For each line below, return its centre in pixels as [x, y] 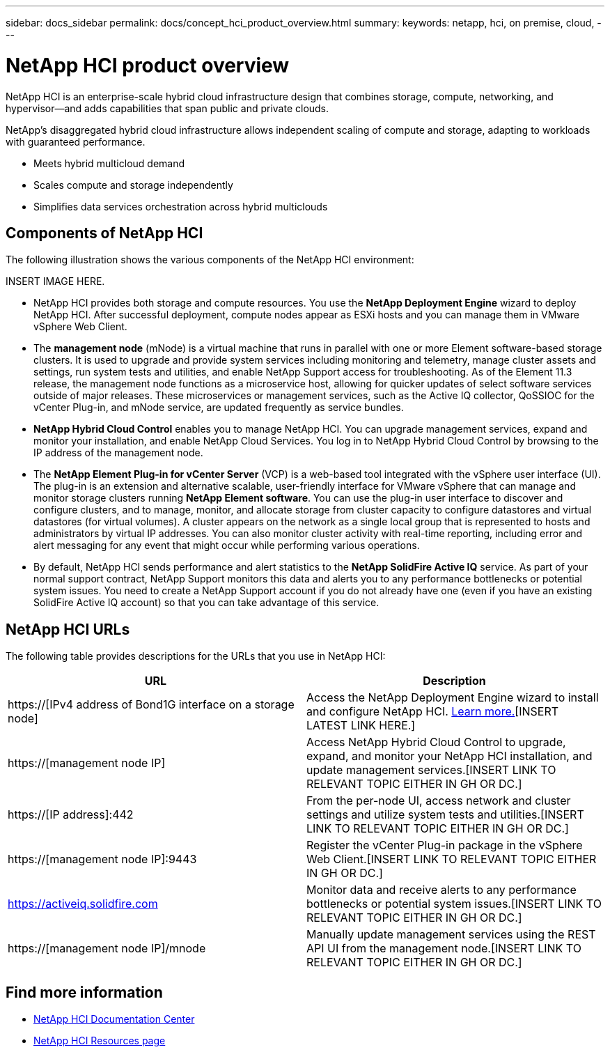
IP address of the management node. [118, 453]
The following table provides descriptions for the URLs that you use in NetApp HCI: [196, 656]
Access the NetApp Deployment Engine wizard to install [453, 698]
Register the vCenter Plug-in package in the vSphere [445, 845]
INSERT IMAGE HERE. [55, 281]
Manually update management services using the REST [451, 935]
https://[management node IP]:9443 [102, 859]
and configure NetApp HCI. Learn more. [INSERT [433, 712]
